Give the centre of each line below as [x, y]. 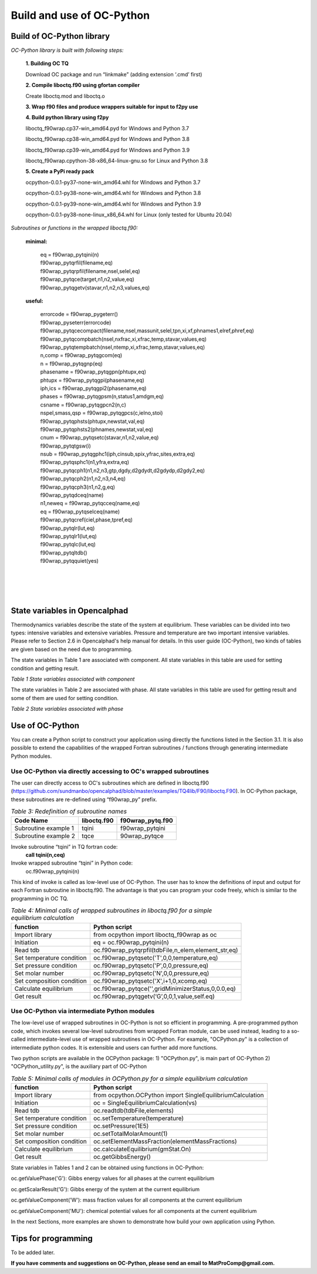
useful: [34, 301]
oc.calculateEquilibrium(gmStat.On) [142, 1149]
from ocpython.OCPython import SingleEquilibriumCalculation [178, 1095]
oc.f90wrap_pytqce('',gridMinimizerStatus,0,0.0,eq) [164, 989]
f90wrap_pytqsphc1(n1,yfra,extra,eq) [85, 462]
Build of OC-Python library [60, 36]
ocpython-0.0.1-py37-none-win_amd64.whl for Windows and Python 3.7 [113, 182]
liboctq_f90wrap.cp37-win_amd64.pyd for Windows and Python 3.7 [107, 128]
